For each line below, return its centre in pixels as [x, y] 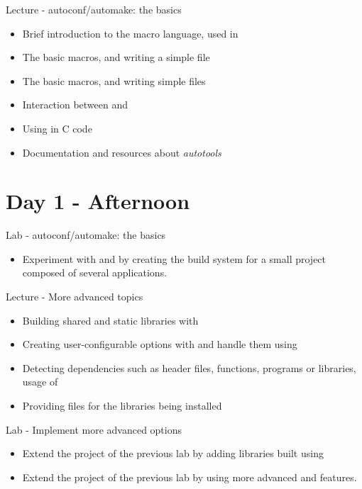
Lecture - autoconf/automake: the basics [94, 9]
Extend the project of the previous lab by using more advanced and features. [190, 477]
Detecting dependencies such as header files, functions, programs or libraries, [189, 367]
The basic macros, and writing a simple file [116, 57]
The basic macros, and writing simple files [114, 80]
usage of [40, 382]
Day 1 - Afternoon [98, 201]
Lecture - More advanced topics [75, 297]
